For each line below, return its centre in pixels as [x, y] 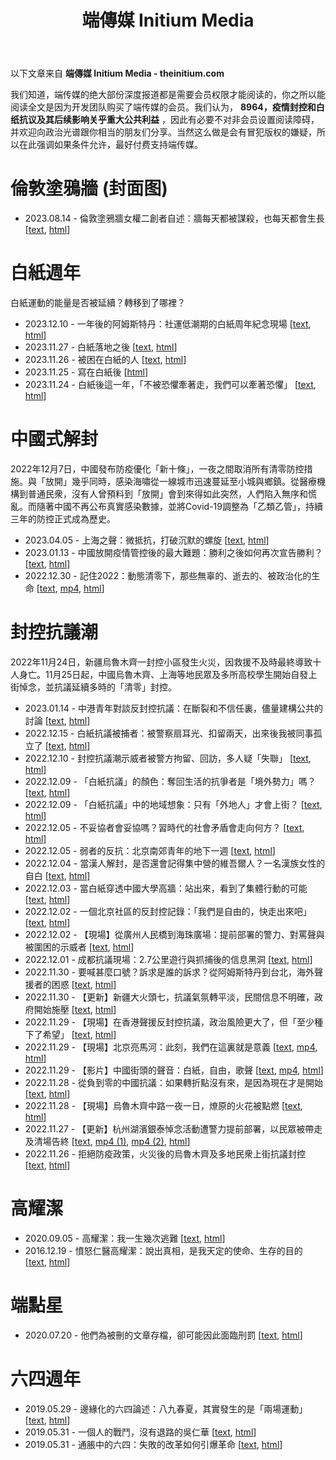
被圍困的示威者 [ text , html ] [79, 947]
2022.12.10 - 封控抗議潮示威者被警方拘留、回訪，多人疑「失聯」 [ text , [168, 758]
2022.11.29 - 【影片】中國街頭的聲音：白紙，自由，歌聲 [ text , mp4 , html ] [174, 1070]
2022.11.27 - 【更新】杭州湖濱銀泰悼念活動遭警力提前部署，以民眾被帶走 [173, 1128]
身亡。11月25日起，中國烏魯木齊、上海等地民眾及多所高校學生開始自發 [163, 674]
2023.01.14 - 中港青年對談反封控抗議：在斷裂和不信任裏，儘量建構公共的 [174, 708]
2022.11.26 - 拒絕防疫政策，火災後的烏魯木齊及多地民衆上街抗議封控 [165, 1153]
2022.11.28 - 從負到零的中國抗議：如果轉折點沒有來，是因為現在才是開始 [174, 1082]
